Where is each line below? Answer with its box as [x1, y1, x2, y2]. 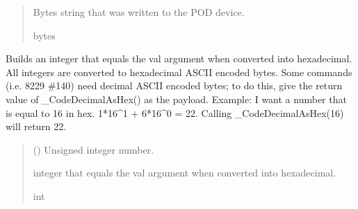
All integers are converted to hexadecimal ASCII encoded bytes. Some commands [6, 64, 352, 79]
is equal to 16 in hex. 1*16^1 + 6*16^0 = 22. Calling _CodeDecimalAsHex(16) [6, 105, 344, 120]
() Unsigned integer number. [33, 142, 154, 156]
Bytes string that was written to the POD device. [33, 5, 245, 19]
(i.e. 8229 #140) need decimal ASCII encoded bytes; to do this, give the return [6, 78, 343, 93]
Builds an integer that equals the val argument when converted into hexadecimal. [6, 51, 352, 66]
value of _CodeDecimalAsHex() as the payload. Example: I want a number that [6, 91, 347, 106]
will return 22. [6, 119, 67, 134]
